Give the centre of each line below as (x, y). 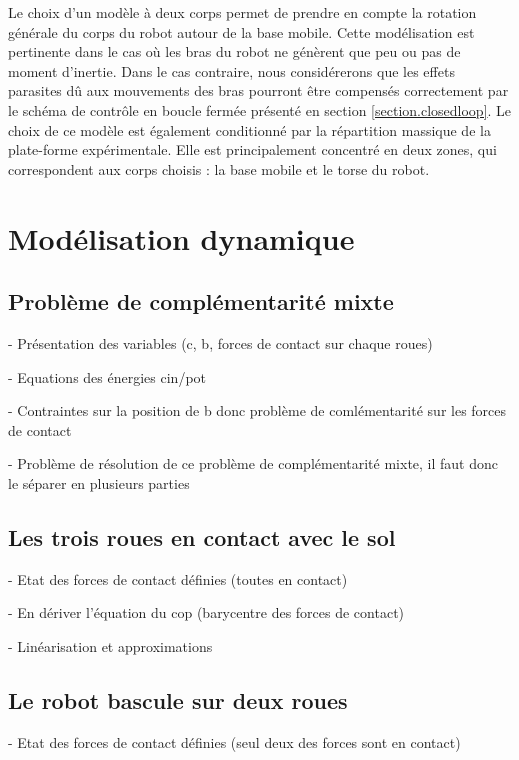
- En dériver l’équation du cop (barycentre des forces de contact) (206, 612)
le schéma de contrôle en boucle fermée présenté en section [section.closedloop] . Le (260, 109)
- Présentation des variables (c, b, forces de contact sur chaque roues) (220, 342)
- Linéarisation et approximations (110, 645)
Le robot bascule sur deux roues (178, 699)
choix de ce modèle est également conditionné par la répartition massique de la (249, 129)
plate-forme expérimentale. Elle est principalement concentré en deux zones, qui (252, 149)
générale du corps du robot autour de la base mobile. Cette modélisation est (241, 31)
